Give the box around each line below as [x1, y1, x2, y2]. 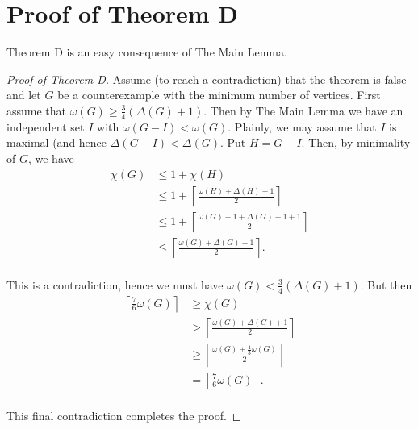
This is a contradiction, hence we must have [6, 276, 224, 293]
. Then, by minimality [301, 134, 411, 151]
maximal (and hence [6, 134, 107, 151]
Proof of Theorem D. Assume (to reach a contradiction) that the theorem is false [6, 70, 407, 87]
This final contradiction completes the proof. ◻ [6, 406, 242, 423]
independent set [6, 118, 85, 135]
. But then [360, 276, 412, 293]
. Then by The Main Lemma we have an [203, 102, 403, 119]
